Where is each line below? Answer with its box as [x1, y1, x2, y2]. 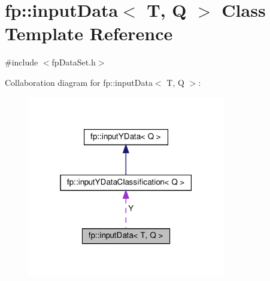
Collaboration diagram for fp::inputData [5, 76, 153, 88]
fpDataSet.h [51, 56, 96, 68]
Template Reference [5, 21, 173, 46]
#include [5, 56, 38, 68]
